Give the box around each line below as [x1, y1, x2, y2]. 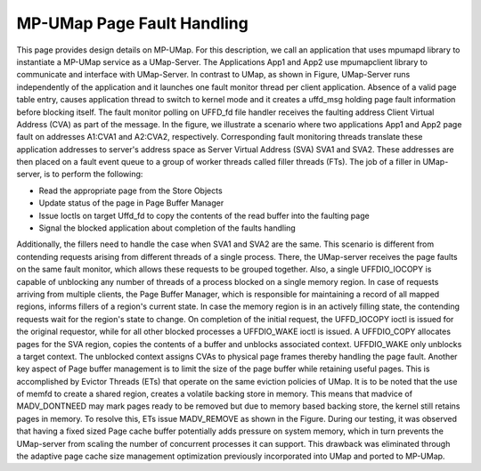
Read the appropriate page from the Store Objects [38, 185, 223, 196]
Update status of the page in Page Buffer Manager [38, 198, 224, 208]
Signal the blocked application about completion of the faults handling [38, 223, 296, 233]
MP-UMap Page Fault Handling [16, 13, 249, 33]
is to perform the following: [44, 169, 143, 180]
